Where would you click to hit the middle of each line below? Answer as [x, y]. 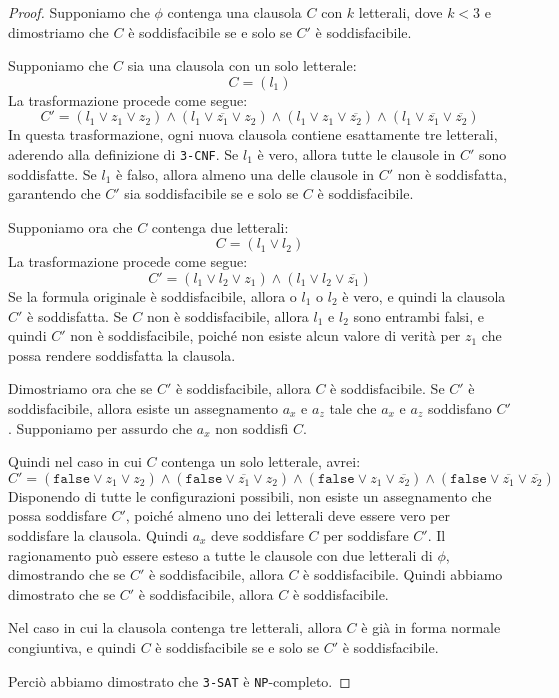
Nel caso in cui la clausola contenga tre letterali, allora [175, 627]
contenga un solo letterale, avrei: [261, 461]
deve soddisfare [257, 534]
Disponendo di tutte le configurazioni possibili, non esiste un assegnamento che [250, 495]
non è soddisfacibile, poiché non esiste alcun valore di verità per [265, 335]
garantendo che [54, 193]
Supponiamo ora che [70, 226]
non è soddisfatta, [452, 173]
